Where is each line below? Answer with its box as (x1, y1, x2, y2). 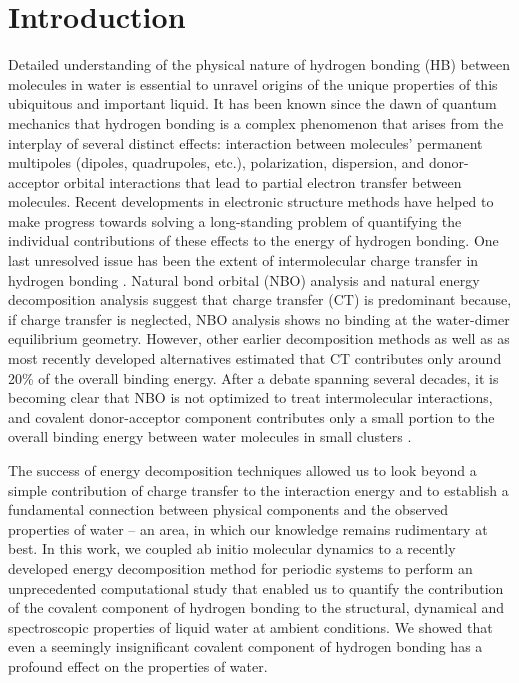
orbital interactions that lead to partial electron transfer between (64, 171, 462, 192)
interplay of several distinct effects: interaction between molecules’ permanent (8, 132, 483, 153)
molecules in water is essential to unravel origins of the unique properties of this (8, 73, 498, 94)
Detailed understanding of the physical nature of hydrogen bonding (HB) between (8, 54, 510, 75)
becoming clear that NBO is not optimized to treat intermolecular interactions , (8, 387, 493, 408)
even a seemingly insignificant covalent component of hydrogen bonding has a (8, 636, 483, 657)
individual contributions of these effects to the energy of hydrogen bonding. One (8, 230, 499, 251)
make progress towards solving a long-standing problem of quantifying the (8, 210, 462, 231)
